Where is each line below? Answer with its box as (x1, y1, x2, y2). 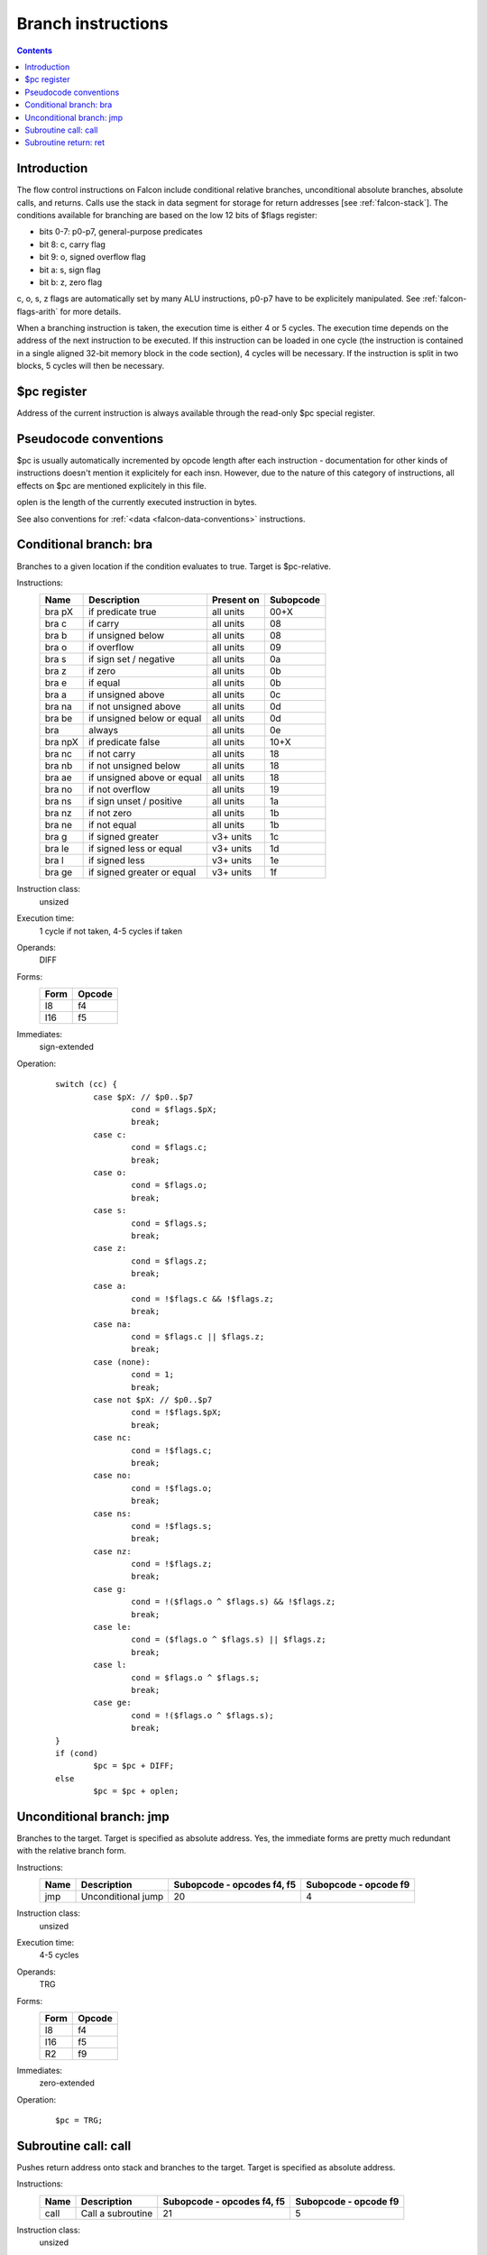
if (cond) (55, 1748, 98, 1758)
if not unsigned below (88, 759, 180, 772)
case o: (93, 1167, 127, 1177)
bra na (44, 700, 72, 713)
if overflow (88, 641, 134, 654)
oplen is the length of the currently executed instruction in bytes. (16, 497, 257, 508)
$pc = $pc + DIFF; (93, 1761, 175, 1772)
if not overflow (88, 783, 151, 796)
